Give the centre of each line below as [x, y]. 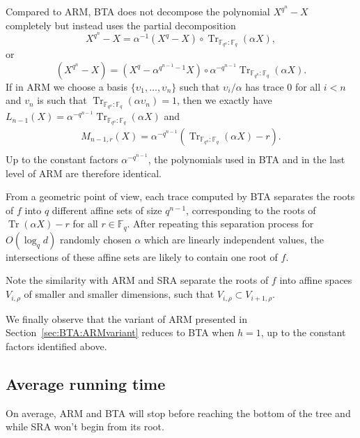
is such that [62, 100]
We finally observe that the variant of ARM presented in [126, 318]
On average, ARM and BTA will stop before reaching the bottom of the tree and [178, 413]
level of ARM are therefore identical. [84, 173]
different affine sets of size [107, 210]
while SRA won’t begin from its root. [85, 426]
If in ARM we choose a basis [66, 86]
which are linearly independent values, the [234, 239]
